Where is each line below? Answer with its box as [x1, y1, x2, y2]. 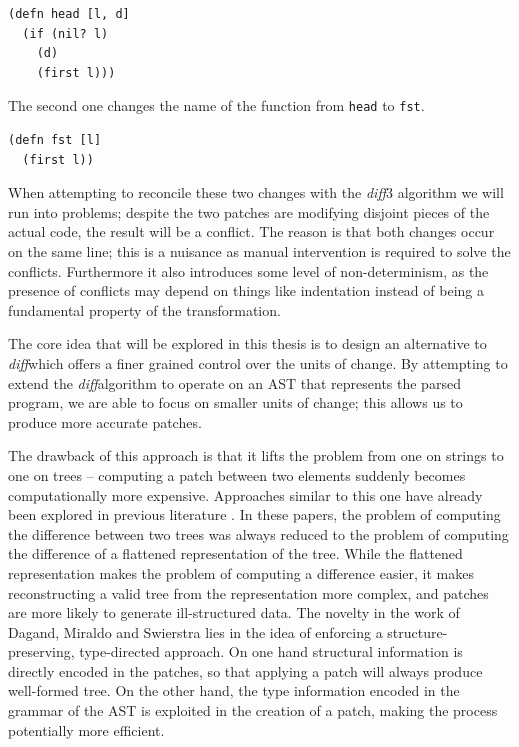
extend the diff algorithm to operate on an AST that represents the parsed [8, 372, 461, 393]
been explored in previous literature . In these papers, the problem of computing [8, 504, 501, 525]
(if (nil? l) [22, 26, 109, 41]
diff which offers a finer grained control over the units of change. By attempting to [8, 352, 508, 373]
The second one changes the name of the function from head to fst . [8, 95, 425, 116]
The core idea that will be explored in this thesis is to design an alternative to [8, 333, 487, 354]
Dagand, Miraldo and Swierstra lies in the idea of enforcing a [8, 621, 383, 642]
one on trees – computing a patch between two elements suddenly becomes [8, 464, 466, 485]
